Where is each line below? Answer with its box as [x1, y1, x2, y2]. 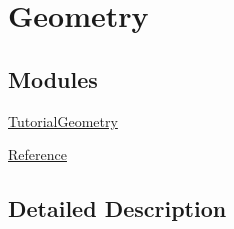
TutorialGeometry [8, 110, 118, 131]
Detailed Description [8, 193, 227, 224]
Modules [8, 63, 98, 94]
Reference [8, 144, 67, 165]
